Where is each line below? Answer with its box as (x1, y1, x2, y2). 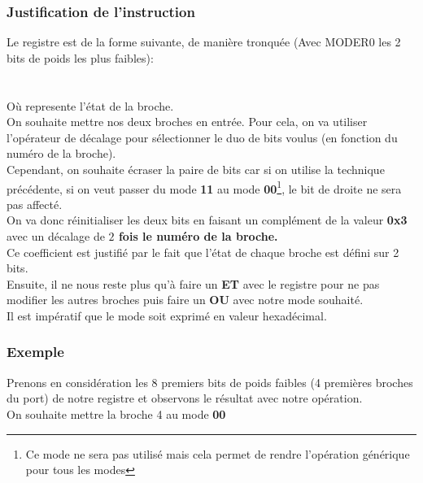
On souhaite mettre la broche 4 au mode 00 (7, 405, 226, 422)
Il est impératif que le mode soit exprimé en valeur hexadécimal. (7, 307, 327, 324)
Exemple (7, 342, 64, 362)
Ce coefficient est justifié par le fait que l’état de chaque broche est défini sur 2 (7, 243, 399, 260)
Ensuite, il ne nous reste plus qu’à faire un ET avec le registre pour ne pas (7, 275, 380, 292)
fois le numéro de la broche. (118, 228, 278, 244)
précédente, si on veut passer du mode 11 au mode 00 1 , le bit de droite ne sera (7, 177, 402, 197)
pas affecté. (7, 195, 63, 212)
